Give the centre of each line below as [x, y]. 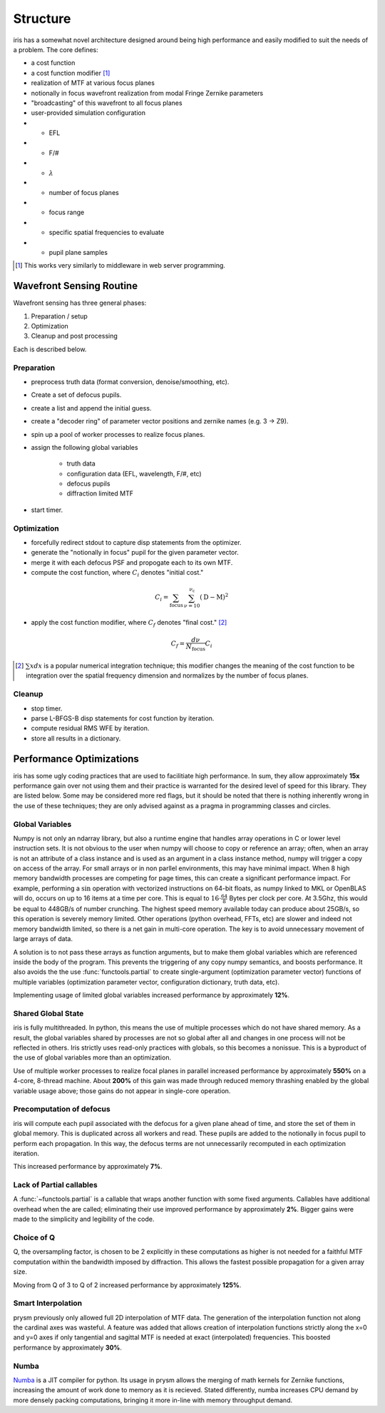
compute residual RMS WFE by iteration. [90, 728]
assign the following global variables [84, 447]
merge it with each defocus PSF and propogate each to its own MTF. [132, 562]
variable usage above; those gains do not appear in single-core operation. [122, 1091]
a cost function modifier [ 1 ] [71, 73]
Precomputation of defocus [62, 1109]
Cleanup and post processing [74, 336]
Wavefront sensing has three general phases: [80, 303]
